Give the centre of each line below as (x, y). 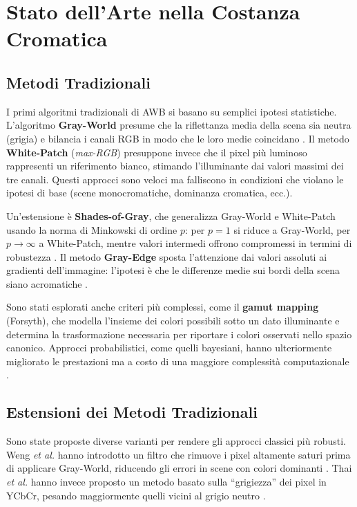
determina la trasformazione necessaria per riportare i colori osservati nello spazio (179, 334)
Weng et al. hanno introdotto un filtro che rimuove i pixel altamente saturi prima (178, 454)
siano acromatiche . (47, 283)
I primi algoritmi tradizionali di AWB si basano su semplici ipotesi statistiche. (172, 111)
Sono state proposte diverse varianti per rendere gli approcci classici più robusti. (176, 441)
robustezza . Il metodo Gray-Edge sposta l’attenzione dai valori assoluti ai (167, 256)
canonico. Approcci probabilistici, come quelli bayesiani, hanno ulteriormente (169, 348)
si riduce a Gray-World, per (292, 229)
